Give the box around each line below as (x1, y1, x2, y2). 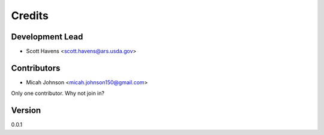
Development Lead (11, 32, 83, 42)
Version (11, 105, 41, 116)
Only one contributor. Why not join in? (11, 90, 105, 97)
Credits (11, 9, 49, 22)
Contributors (11, 63, 61, 73)
